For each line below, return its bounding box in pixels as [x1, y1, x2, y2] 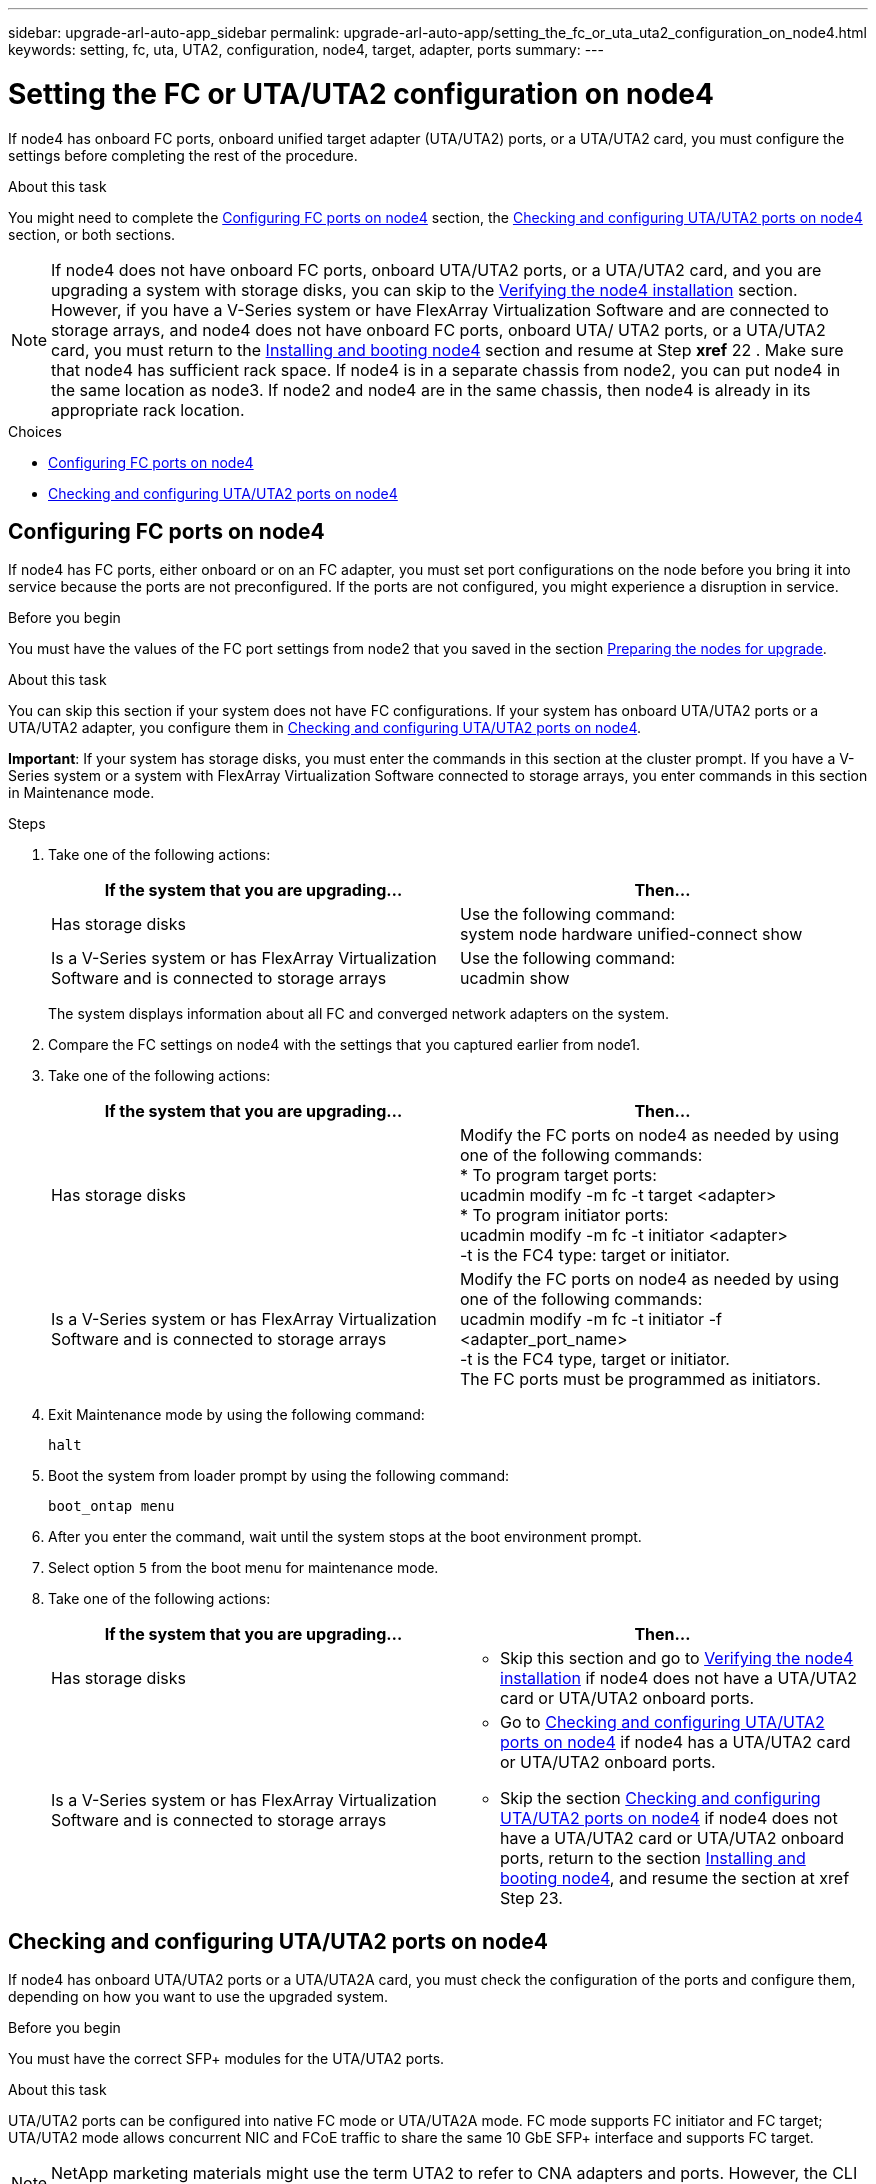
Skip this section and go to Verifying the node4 [500, 1648, 854, 1669]
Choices [8, 422, 62, 440]
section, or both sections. [8, 225, 176, 243]
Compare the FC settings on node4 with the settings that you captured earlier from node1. [48, 1036, 640, 1054]
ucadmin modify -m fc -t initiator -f [460, 1309, 722, 1330]
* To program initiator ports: [460, 1205, 669, 1226]
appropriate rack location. [51, 399, 245, 420]
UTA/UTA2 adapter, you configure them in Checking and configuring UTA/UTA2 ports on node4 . [8, 719, 642, 737]
